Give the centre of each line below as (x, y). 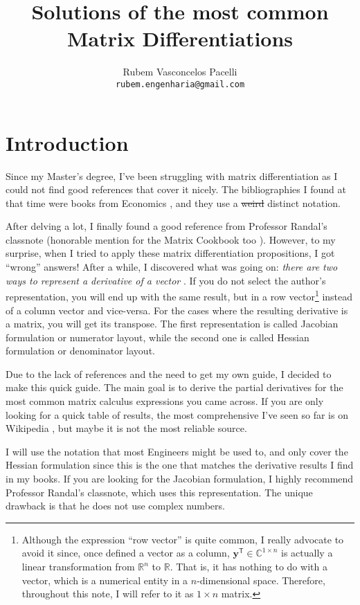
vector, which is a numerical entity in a (105, 580)
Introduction (67, 142)
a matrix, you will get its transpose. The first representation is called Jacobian (172, 324)
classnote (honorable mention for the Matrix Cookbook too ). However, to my (171, 239)
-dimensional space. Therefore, (261, 580)
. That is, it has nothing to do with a (249, 566)
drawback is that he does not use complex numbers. (115, 506)
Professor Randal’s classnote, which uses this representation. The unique (159, 492)
